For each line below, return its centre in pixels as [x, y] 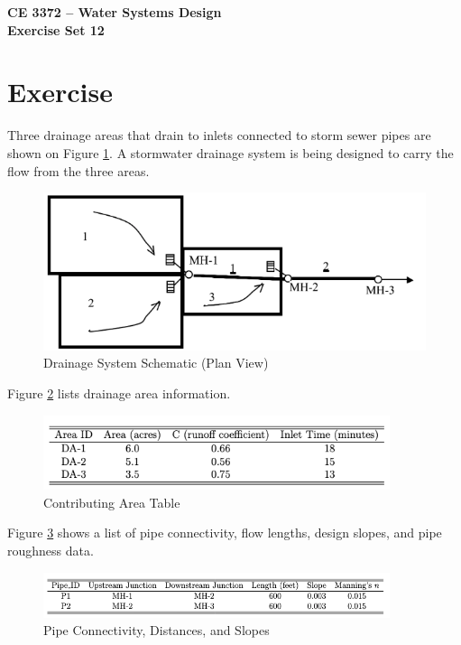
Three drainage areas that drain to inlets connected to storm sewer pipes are [219, 135]
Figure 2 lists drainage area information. [119, 393]
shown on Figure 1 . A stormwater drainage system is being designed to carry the [230, 152]
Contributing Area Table [112, 502]
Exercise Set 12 [56, 29]
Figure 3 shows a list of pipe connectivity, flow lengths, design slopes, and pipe [225, 533]
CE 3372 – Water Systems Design [115, 12]
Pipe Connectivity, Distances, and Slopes [157, 630]
